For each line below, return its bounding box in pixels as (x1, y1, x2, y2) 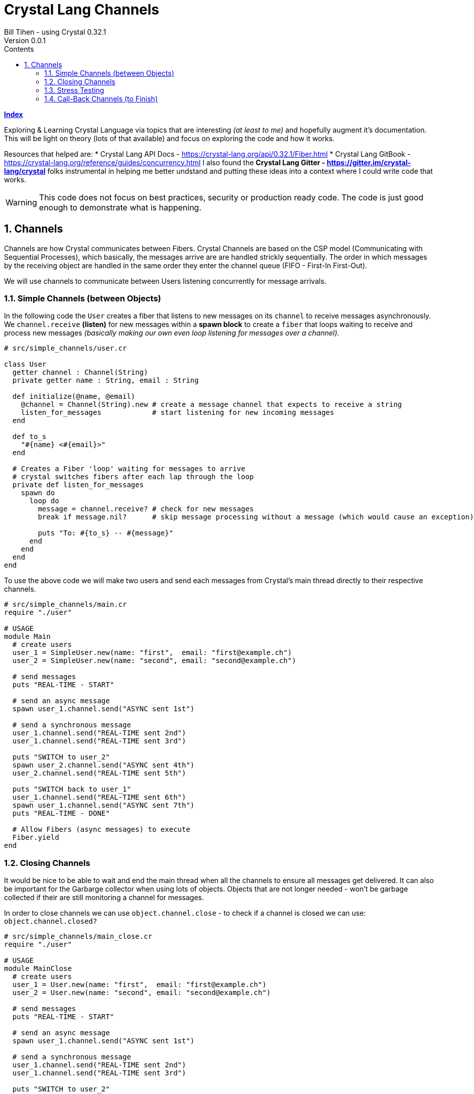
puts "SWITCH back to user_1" (12, 785, 131, 794)
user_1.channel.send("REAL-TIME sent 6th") (12, 793, 186, 802)
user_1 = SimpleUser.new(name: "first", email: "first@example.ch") (12, 648, 292, 657)
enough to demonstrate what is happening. (39, 202, 202, 212)
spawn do (21, 489, 55, 497)
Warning (6, 197, 37, 207)
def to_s (12, 432, 47, 441)
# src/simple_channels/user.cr (4, 344, 127, 353)
